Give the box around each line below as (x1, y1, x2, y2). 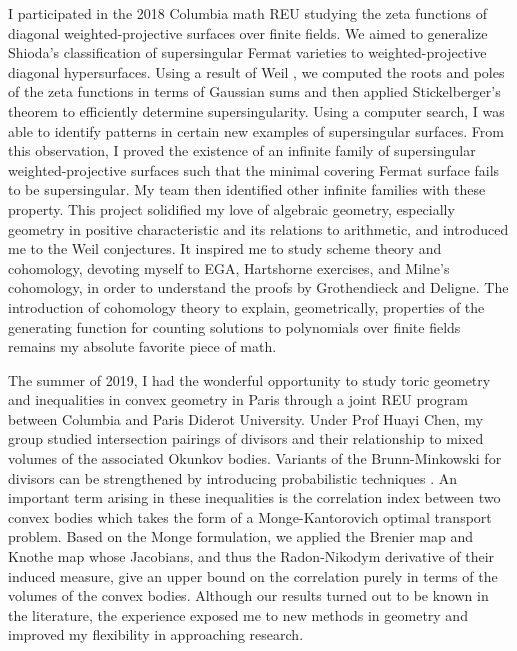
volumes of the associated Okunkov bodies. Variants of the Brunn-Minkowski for (8, 448, 502, 469)
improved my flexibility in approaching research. (8, 624, 304, 645)
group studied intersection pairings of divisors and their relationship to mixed (8, 428, 484, 449)
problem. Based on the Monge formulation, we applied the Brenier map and (8, 526, 473, 547)
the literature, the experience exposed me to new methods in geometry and (8, 604, 468, 625)
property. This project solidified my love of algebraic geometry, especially (8, 198, 455, 219)
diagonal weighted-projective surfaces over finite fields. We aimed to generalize (8, 22, 488, 43)
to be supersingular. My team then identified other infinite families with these (8, 179, 486, 200)
